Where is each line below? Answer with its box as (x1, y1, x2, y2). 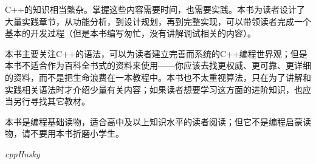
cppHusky (5, 147, 40, 160)
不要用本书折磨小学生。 (30, 127, 124, 140)
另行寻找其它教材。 (13, 95, 90, 108)
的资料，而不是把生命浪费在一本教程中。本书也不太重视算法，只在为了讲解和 (5, 70, 311, 83)
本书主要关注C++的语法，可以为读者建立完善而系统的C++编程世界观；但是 (5, 47, 307, 60)
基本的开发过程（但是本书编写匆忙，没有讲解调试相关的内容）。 (5, 27, 256, 39)
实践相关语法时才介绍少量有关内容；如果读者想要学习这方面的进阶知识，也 (5, 83, 303, 95)
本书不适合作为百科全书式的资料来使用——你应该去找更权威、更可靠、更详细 (5, 59, 311, 72)
